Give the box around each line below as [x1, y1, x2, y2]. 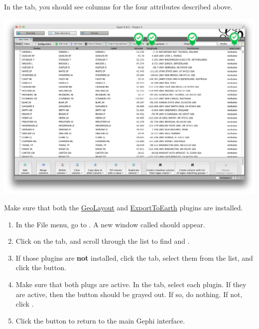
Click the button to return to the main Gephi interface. [15, 315, 185, 326]
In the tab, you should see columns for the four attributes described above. [4, 1, 233, 11]
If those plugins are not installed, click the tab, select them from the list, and [15, 252, 253, 263]
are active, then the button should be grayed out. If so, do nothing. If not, [15, 289, 243, 299]
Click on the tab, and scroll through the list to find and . [15, 236, 190, 246]
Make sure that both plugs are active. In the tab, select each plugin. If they [15, 279, 247, 290]
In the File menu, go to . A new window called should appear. [15, 219, 205, 229]
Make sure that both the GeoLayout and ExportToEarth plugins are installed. [4, 202, 243, 213]
